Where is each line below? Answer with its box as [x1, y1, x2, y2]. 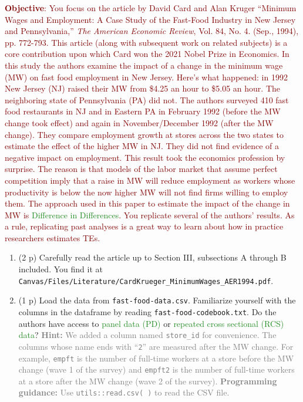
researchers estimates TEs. [5, 231, 100, 244]
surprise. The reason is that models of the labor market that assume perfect [5, 163, 278, 175]
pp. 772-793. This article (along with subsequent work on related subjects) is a [5, 36, 288, 48]
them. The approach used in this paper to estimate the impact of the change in [5, 197, 290, 210]
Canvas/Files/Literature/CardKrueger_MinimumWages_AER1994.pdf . [18, 274, 274, 286]
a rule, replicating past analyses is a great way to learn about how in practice [5, 220, 284, 232]
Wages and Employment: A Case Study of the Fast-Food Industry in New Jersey [5, 13, 296, 25]
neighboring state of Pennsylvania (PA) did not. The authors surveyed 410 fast [5, 93, 289, 106]
